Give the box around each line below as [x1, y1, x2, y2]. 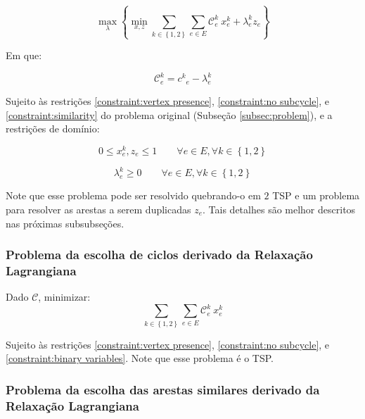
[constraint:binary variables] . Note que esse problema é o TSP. [6, 351, 274, 365]
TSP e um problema [272, 188, 360, 203]
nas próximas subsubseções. [6, 215, 124, 230]
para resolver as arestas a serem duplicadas [6, 202, 191, 216]
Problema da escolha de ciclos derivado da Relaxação [6, 246, 313, 263]
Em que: [6, 48, 42, 63]
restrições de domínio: [6, 121, 100, 136]
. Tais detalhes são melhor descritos [203, 202, 356, 216]
